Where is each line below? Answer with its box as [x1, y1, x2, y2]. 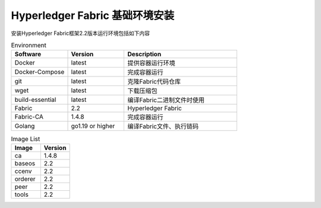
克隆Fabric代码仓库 [127, 78, 181, 86]
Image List [11, 135, 40, 143]
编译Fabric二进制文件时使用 [127, 96, 205, 104]
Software [14, 50, 42, 59]
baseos [14, 159, 36, 167]
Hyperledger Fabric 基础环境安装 [11, 9, 175, 22]
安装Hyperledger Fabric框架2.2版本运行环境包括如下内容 [11, 30, 150, 37]
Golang [14, 122, 35, 130]
